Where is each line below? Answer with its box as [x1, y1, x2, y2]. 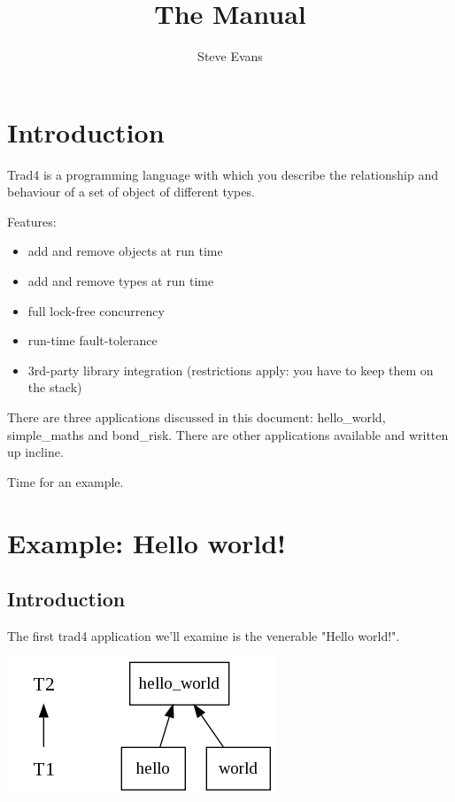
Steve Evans [197, 47, 263, 66]
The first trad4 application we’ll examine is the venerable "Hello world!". [7, 626, 400, 644]
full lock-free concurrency [27, 301, 165, 320]
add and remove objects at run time [27, 242, 223, 260]
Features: [7, 212, 57, 230]
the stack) [27, 378, 82, 397]
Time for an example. [7, 472, 124, 490]
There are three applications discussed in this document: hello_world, [7, 408, 386, 426]
